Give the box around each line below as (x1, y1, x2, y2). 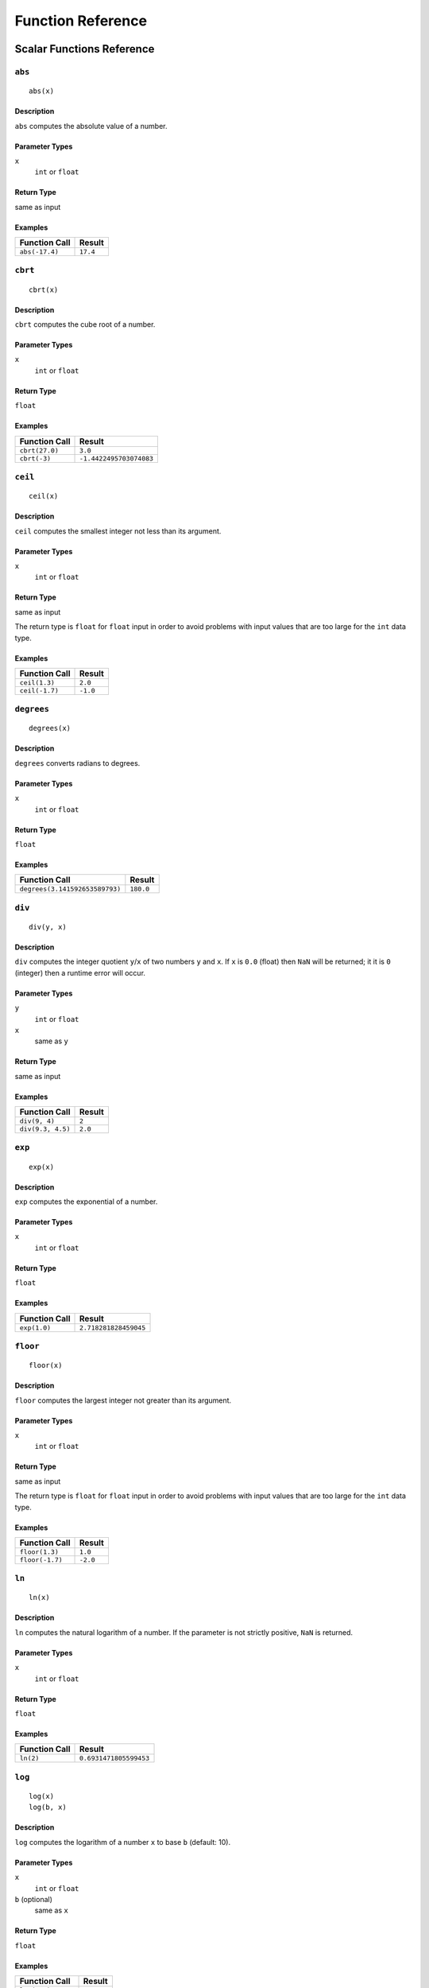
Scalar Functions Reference (14, 42, 155, 56)
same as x (34, 1905, 69, 1916)
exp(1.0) (19, 1323, 52, 1332)
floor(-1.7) (19, 1555, 63, 1564)
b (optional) (14, 1894, 53, 1904)
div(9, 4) (19, 1117, 56, 1125)
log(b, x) (29, 1803, 67, 1812)
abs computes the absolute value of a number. (14, 121, 168, 130)
